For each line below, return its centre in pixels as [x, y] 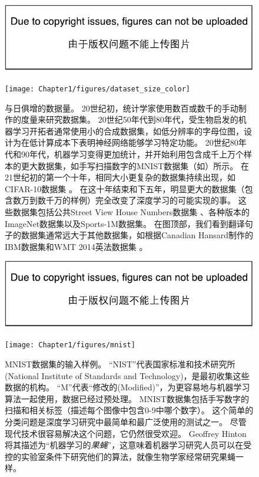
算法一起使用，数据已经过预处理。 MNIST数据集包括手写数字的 [127, 398]
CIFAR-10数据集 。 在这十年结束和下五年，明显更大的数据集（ [125, 188]
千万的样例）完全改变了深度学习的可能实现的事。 [140, 200]
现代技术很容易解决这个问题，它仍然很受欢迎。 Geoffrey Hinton [126, 433]
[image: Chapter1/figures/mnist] [70, 345]
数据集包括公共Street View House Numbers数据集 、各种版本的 [131, 211]
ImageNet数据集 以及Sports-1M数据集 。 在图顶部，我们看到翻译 [125, 223]
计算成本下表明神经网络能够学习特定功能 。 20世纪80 [138, 142]
